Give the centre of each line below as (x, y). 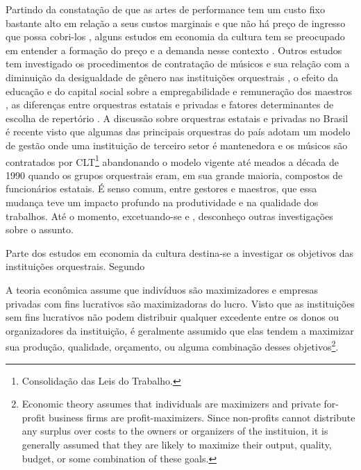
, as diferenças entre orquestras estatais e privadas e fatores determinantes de (170, 104)
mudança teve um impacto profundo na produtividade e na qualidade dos (162, 202)
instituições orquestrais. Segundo (75, 266)
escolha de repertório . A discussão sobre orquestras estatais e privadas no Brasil (177, 118)
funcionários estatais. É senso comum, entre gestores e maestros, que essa (161, 188)
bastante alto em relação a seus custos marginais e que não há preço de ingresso (176, 23)
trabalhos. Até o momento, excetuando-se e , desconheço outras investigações (169, 216)
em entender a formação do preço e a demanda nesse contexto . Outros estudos (174, 50)
